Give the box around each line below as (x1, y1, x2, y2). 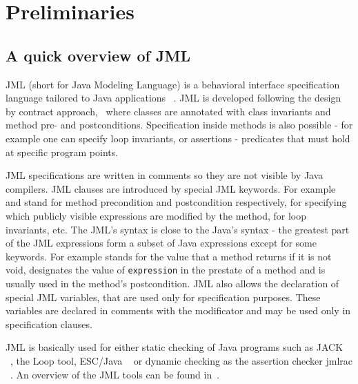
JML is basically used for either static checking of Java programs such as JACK (6, 340, 344, 354)
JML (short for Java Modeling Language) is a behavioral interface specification (6, 77, 340, 91)
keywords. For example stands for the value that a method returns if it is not (6, 249, 332, 263)
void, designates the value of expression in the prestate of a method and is (6, 262, 326, 277)
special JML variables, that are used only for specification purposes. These (6, 289, 321, 304)
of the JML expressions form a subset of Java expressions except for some (6, 236, 317, 250)
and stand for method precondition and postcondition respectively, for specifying (6, 195, 347, 209)
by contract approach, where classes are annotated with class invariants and (6, 104, 331, 118)
